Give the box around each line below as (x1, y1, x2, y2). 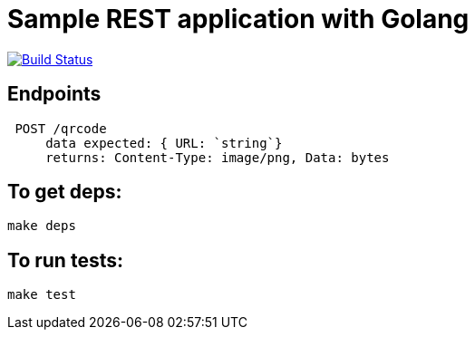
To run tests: (7, 248, 123, 272)
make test (7, 287, 76, 303)
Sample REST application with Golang (7, 4, 470, 34)
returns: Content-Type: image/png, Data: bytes (45, 149, 390, 165)
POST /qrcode (15, 120, 107, 136)
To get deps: (7, 180, 122, 204)
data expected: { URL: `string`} (45, 135, 283, 150)
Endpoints (7, 82, 102, 106)
